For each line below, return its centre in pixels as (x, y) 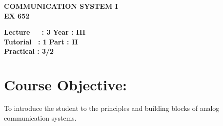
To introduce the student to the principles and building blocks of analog (112, 108)
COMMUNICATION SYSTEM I (61, 6)
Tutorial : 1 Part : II (41, 41)
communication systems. (40, 117)
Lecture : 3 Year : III (45, 32)
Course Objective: (65, 85)
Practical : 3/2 (29, 51)
